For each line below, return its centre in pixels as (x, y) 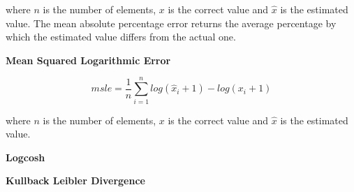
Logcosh (25, 157)
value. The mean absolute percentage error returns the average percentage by (171, 23)
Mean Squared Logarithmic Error (88, 60)
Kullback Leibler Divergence (75, 180)
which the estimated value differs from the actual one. (121, 37)
